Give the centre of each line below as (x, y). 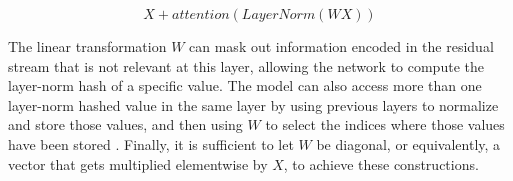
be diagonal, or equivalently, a (408, 143)
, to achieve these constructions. (381, 163)
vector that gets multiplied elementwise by (138, 163)
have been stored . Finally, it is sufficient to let (151, 143)
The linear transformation (87, 46)
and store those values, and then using (125, 124)
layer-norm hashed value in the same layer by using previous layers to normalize (253, 104)
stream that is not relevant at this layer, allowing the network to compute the (246, 65)
